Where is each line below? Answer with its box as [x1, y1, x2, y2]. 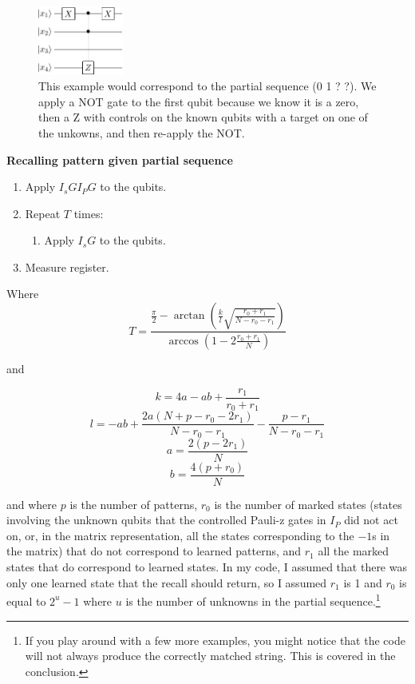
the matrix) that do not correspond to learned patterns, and [6, 543, 302, 559]
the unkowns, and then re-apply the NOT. [38, 124, 245, 141]
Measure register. [25, 258, 109, 275]
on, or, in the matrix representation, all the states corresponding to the [6, 527, 354, 543]
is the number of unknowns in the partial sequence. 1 [125, 591, 381, 609]
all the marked [318, 543, 389, 559]
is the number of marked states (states [214, 495, 402, 512]
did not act [344, 511, 398, 528]
